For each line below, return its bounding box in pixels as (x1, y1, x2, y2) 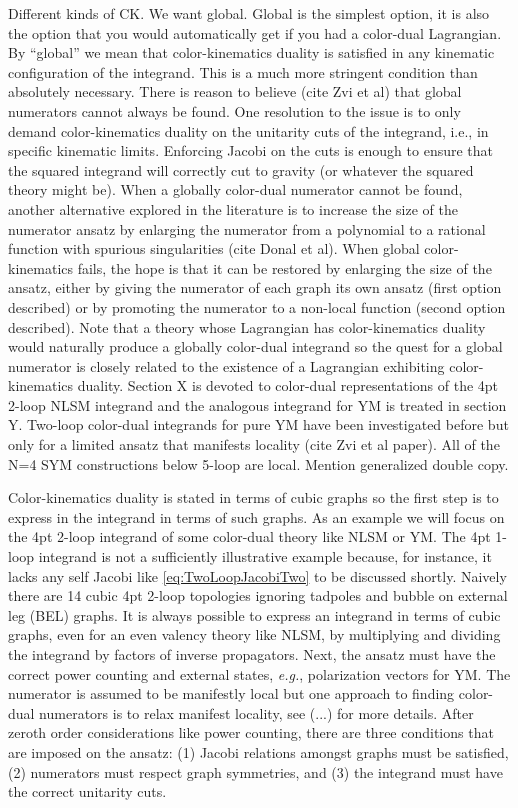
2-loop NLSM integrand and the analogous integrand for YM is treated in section (8, 394, 507, 415)
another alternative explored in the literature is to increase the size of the (8, 198, 459, 219)
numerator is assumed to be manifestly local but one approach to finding (8, 683, 455, 704)
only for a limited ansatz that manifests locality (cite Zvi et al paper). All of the (8, 434, 500, 455)
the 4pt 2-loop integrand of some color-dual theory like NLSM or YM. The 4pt (8, 526, 491, 547)
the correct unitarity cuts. (8, 781, 167, 802)
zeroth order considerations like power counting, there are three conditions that (8, 722, 494, 743)
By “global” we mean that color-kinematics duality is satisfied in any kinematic (8, 42, 495, 63)
